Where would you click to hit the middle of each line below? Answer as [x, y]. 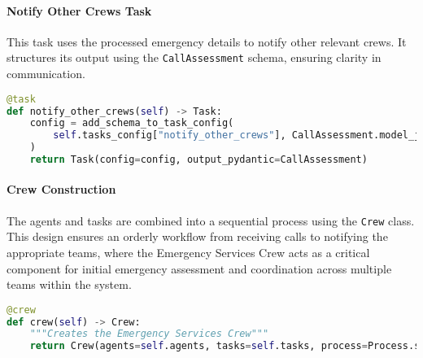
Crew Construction [61, 189]
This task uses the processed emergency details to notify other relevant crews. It [207, 41]
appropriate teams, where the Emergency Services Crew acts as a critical [188, 252]
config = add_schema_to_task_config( [132, 123]
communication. [46, 74]
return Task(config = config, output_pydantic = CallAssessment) [198, 160]
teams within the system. [69, 284]
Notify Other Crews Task [79, 10]
